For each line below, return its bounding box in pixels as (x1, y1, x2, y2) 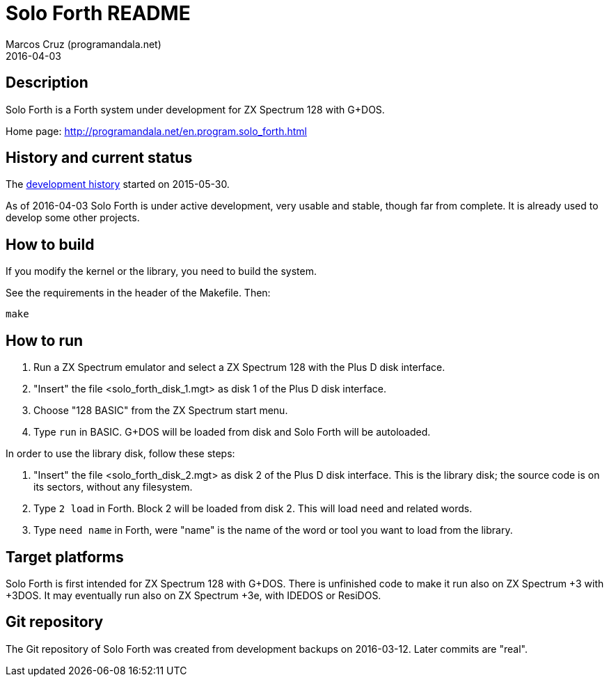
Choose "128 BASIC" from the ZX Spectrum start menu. (33, 404, 288, 417)
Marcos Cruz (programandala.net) (6, 38, 161, 50)
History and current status (6, 149, 193, 167)
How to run (6, 331, 84, 349)
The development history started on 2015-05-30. (6, 178, 230, 191)
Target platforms (6, 548, 124, 566)
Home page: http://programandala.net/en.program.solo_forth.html (6, 125, 307, 137)
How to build (6, 235, 95, 253)
